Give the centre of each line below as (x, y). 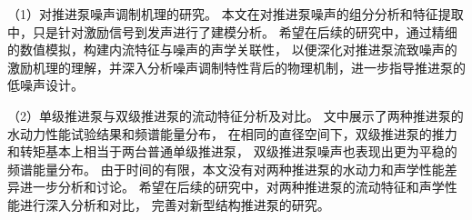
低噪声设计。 (45, 85)
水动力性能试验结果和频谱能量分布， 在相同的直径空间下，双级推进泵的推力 (232, 133)
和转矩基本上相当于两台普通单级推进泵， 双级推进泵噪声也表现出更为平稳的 (232, 151)
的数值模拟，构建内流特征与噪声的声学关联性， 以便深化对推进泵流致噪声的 (232, 50)
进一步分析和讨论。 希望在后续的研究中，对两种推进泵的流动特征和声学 (232, 187)
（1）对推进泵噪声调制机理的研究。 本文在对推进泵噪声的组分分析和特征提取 (236, 14)
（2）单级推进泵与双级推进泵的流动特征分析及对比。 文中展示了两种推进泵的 (236, 115)
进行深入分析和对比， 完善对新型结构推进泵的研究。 (175, 204)
